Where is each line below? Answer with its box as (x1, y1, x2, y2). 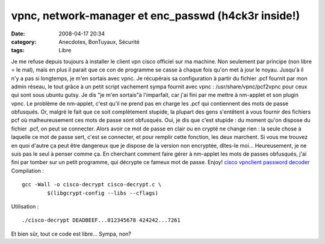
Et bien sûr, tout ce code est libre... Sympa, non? (11, 230, 132, 237)
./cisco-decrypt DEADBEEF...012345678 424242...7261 (22, 217, 181, 224)
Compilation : (11, 167, 45, 174)
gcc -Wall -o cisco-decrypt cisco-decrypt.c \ (22, 181, 162, 188)
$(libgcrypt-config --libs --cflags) (47, 189, 159, 197)
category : (11, 38, 37, 45)
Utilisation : (11, 203, 39, 210)
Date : (11, 30, 25, 37)
